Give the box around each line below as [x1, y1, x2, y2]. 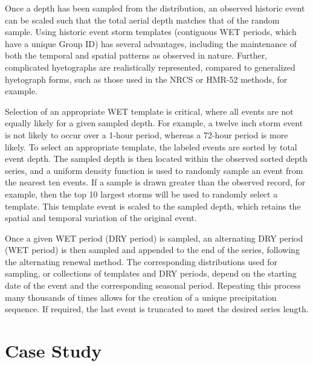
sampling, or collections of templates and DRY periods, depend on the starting [5, 267, 297, 280]
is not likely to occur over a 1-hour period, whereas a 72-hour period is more [5, 128, 288, 141]
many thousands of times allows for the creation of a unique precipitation [5, 291, 277, 303]
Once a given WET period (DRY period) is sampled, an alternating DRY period [5, 231, 303, 244]
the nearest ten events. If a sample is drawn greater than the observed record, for [5, 176, 306, 188]
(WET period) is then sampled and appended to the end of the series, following [5, 243, 300, 256]
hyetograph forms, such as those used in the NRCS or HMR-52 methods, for [5, 72, 288, 85]
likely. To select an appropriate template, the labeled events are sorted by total [5, 140, 297, 153]
